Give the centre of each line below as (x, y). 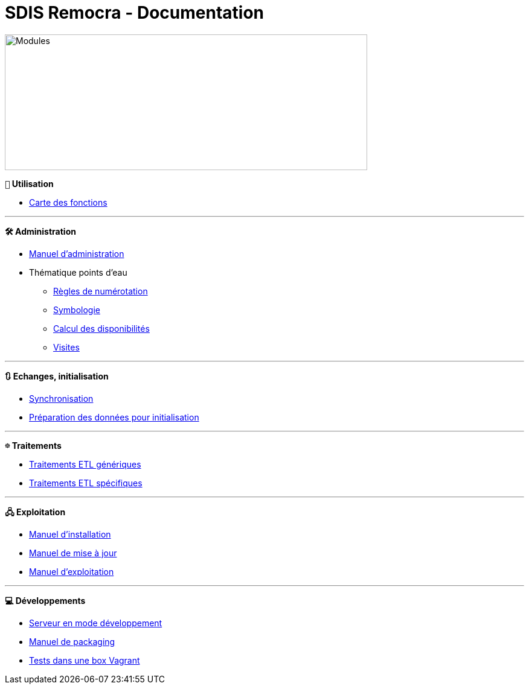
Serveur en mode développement (96, 623)
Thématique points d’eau (78, 272)
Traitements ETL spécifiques (86, 483)
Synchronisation (61, 398)
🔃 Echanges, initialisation (57, 376)
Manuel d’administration (77, 253)
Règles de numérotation (101, 291)
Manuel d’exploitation (72, 571)
